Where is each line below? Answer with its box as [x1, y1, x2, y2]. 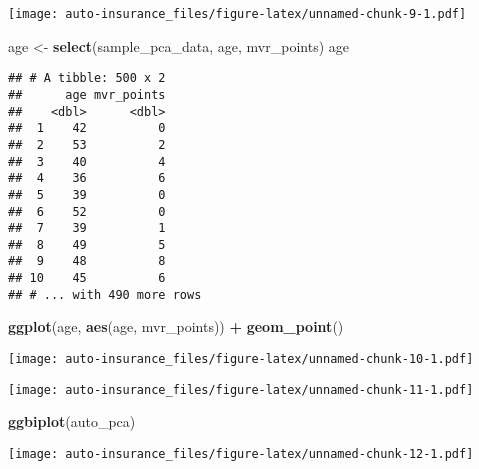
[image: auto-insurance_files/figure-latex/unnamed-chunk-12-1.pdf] [8, 446, 474, 461]
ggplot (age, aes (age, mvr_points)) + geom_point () [8, 316, 344, 337]
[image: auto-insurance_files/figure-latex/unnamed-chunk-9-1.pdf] [8, 7, 467, 21]
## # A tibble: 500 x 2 [8, 71, 166, 86]
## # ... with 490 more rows [8, 287, 202, 302]
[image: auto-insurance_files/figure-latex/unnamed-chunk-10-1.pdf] [8, 352, 474, 367]
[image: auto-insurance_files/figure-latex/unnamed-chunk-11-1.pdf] [8, 382, 474, 397]
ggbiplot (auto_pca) [8, 411, 136, 432]
